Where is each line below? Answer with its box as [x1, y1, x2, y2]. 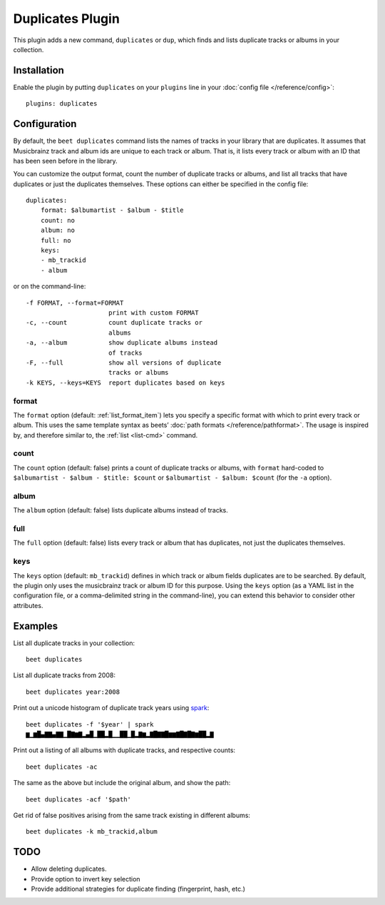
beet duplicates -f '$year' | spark [26, 720, 154, 728]
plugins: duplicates [26, 100, 98, 108]
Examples [13, 620, 58, 632]
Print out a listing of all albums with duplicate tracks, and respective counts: [13, 746, 235, 754]
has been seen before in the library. [13, 156, 118, 165]
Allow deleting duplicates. [31, 864, 107, 874]
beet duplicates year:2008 [26, 687, 120, 696]
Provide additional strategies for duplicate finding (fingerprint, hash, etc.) [31, 885, 246, 894]
